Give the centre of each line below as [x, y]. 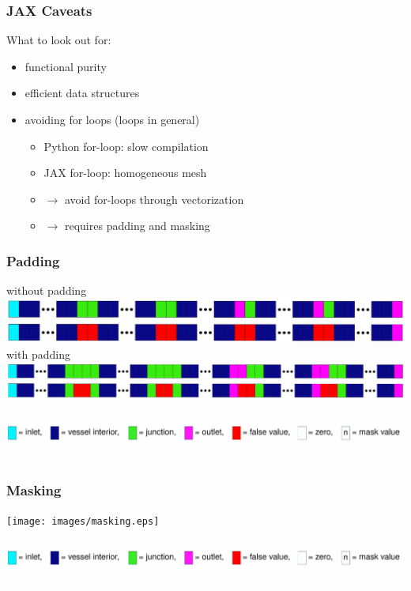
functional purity [66, 66]
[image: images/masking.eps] [83, 521]
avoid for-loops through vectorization [154, 199]
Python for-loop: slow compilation [126, 146]
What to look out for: [59, 40]
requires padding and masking [137, 226]
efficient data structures [82, 93]
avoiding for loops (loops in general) [112, 119]
